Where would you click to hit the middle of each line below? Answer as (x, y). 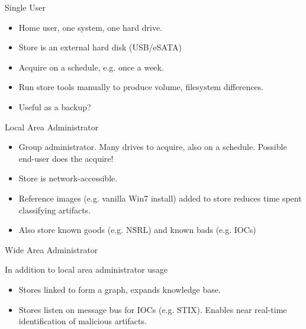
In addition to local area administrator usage (86, 269)
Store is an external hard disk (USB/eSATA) (100, 47)
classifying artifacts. (55, 210)
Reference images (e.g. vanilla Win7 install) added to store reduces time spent (160, 198)
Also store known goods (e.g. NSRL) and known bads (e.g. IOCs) (137, 230)
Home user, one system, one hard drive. (91, 27)
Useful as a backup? (55, 106)
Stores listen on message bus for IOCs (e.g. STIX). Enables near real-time (153, 309)
